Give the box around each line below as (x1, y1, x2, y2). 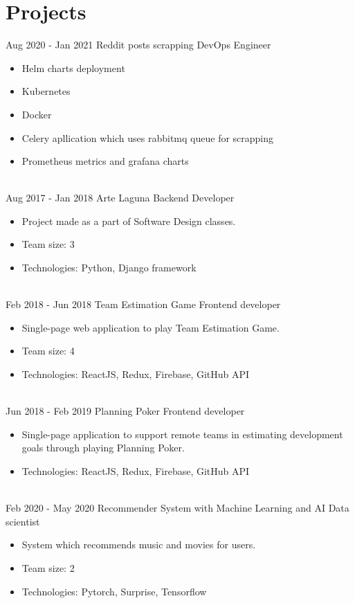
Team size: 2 (21, 560, 75, 575)
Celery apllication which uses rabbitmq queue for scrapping (21, 130, 274, 145)
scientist (6, 514, 40, 528)
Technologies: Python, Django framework (21, 260, 197, 275)
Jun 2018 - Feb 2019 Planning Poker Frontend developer (6, 404, 245, 418)
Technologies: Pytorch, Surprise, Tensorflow (21, 584, 207, 598)
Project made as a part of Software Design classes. (21, 213, 236, 228)
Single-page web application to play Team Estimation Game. (21, 320, 280, 334)
